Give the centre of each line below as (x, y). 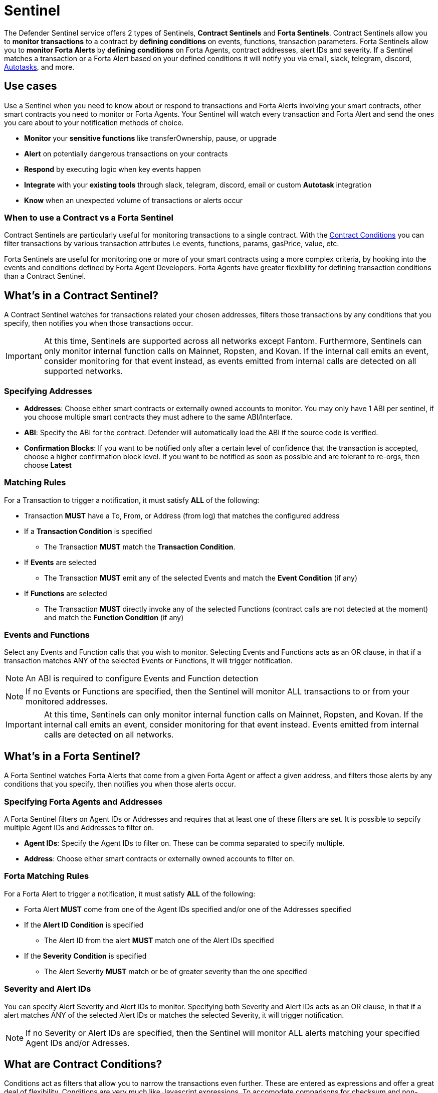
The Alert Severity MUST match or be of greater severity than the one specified (176, 971)
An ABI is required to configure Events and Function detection (142, 679)
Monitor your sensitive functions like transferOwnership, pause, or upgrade (150, 138)
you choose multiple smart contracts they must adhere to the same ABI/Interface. (158, 417)
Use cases (31, 86)
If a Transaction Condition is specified (88, 531)
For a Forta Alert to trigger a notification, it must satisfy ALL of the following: (130, 893)
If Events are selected (60, 562)
